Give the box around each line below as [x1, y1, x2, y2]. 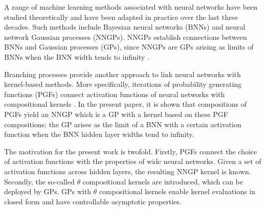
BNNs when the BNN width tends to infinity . [4, 51, 149, 62]
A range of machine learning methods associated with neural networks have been [4, 2, 258, 12]
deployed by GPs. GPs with [4, 186, 91, 197]
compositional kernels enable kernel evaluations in [99, 186, 256, 197]
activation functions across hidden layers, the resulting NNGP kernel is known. [4, 166, 251, 176]
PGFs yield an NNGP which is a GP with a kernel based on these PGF [4, 108, 228, 119]
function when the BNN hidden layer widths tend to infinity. [4, 129, 194, 139]
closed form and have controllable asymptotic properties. [4, 196, 182, 206]
